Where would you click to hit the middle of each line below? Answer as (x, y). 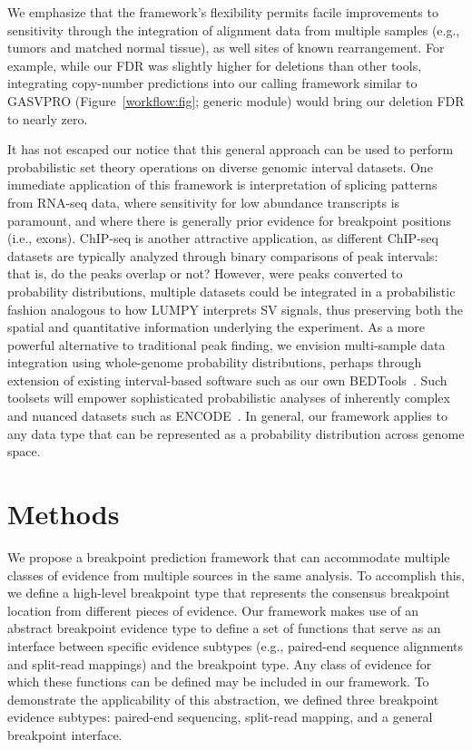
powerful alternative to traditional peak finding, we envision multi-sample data (226, 344)
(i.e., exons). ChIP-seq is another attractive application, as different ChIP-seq (223, 238)
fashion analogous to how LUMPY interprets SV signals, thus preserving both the (236, 309)
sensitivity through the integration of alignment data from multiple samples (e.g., (234, 29)
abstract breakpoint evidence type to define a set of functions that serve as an (224, 628)
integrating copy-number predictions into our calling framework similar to (212, 83)
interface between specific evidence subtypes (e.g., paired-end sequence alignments (236, 645)
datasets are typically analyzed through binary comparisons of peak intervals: (223, 255)
